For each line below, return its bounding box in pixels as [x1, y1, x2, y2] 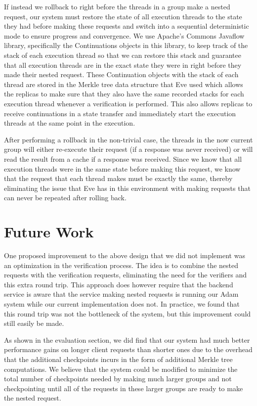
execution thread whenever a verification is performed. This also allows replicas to [4, 98, 253, 108]
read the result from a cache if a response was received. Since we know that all [4, 153, 242, 164]
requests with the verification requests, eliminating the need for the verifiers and [4, 270, 247, 280]
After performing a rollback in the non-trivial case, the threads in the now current [4, 134, 253, 144]
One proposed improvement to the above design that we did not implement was [4, 250, 245, 260]
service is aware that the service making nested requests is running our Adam [4, 289, 239, 299]
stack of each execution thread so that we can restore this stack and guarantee [4, 49, 241, 60]
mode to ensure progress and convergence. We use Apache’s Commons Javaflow [4, 30, 245, 41]
